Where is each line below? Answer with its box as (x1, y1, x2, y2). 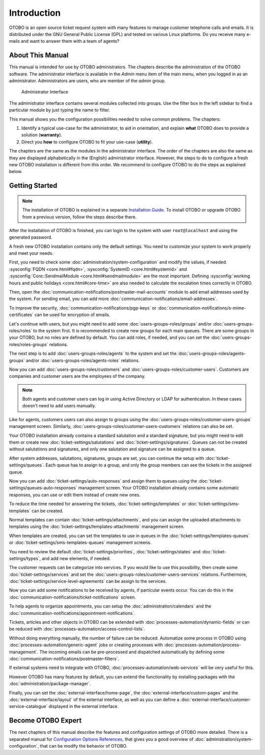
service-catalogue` (9, 703, 48, 709)
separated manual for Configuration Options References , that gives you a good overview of (9, 736, 194, 742)
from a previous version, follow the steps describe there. (22, 214, 137, 220)
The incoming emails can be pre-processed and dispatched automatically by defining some (39, 649, 225, 655)
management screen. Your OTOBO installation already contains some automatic (78, 485, 239, 491)
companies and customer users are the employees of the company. (9, 373, 146, 379)
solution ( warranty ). (21, 132, 62, 138)
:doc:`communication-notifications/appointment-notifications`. (9, 610, 135, 616)
